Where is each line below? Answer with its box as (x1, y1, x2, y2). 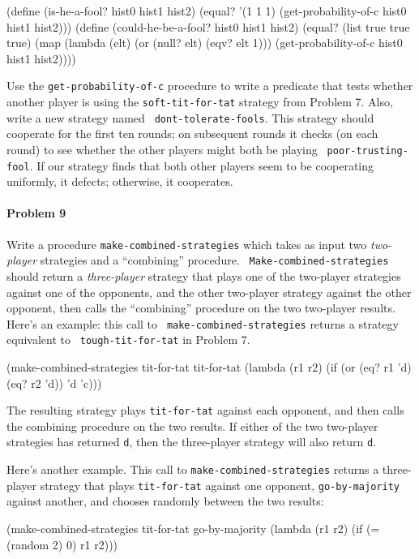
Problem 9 (6, 204, 66, 221)
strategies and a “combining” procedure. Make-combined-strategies (40, 252, 389, 269)
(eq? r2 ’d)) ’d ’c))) (6, 374, 102, 391)
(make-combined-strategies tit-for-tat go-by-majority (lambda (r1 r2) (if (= (6, 520, 380, 537)
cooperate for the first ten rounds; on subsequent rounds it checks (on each (6, 125, 378, 142)
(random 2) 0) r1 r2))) (6, 535, 118, 553)
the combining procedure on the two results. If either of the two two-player (6, 417, 378, 434)
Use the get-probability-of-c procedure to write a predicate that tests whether (6, 77, 413, 94)
